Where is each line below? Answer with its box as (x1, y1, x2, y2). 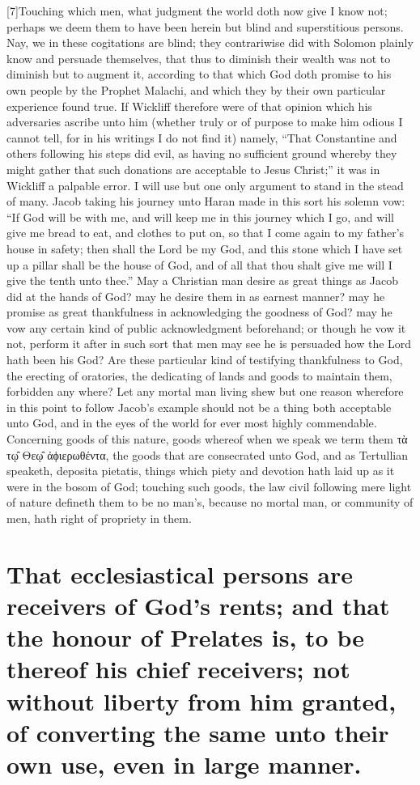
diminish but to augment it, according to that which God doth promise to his (6, 66, 392, 83)
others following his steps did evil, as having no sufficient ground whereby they (6, 145, 397, 162)
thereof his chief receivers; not (6, 652, 350, 685)
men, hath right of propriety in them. (6, 510, 192, 526)
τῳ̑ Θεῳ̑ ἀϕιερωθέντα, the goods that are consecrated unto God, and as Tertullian (6, 446, 408, 463)
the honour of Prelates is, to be (6, 621, 364, 654)
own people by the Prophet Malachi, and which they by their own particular (6, 81, 386, 98)
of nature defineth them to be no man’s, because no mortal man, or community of (6, 494, 414, 511)
